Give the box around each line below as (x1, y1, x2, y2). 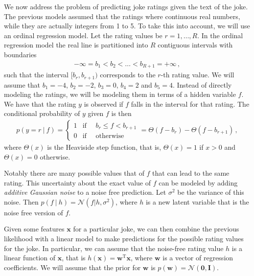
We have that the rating (4, 98, 76, 109)
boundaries (4, 49, 37, 59)
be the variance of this (177, 187, 244, 197)
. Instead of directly (172, 79, 232, 90)
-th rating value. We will (161, 69, 234, 80)
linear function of (4, 253, 56, 263)
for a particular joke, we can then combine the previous (73, 224, 239, 234)
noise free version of (4, 207, 63, 217)
